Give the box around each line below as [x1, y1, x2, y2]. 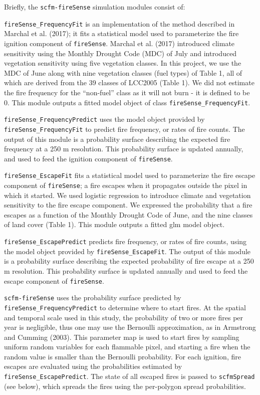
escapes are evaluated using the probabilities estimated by [4, 361, 182, 371]
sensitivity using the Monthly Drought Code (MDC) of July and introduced [4, 48, 237, 58]
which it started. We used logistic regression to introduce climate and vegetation [4, 189, 251, 200]
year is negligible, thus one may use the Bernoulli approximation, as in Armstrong [4, 322, 256, 332]
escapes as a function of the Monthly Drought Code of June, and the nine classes [4, 209, 253, 220]
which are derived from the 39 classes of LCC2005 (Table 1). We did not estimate [4, 77, 254, 88]
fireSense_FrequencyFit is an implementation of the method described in [4, 18, 235, 29]
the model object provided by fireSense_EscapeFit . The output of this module [4, 246, 251, 256]
